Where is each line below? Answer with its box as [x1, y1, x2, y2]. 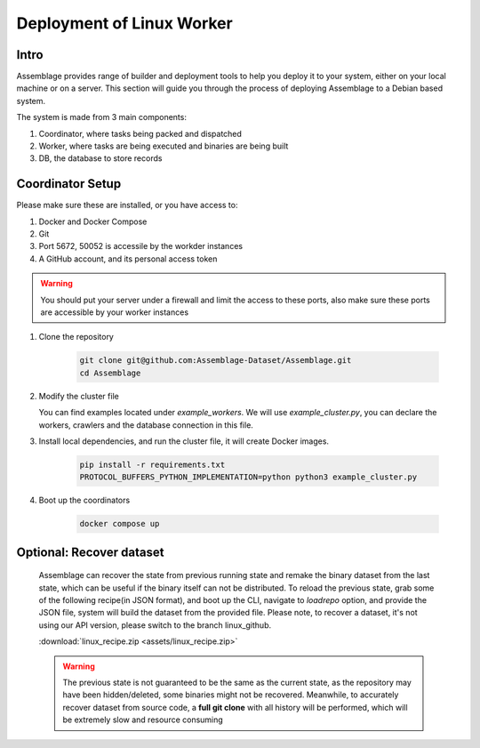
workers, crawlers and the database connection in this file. [38, 419, 253, 430]
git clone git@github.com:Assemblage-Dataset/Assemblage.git [79, 356, 352, 366]
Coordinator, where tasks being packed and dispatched [38, 128, 242, 139]
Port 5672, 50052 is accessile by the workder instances [38, 241, 244, 252]
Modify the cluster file [38, 390, 119, 401]
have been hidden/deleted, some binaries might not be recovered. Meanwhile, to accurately [62, 689, 399, 700]
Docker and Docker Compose [38, 216, 148, 227]
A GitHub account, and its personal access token [38, 253, 218, 264]
